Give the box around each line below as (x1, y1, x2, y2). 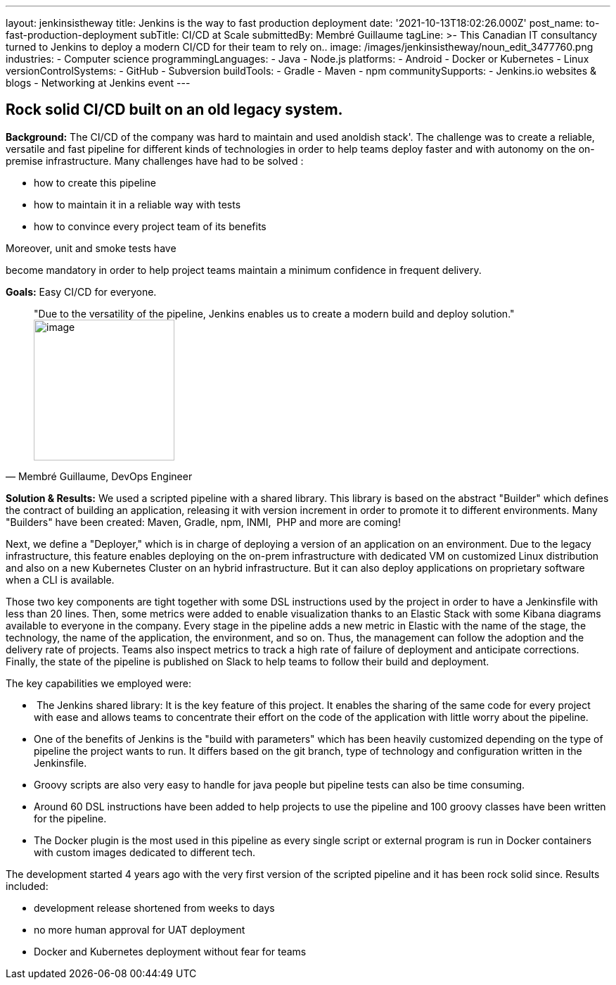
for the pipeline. (34, 812, 107, 824)
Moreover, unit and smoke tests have (6, 241, 177, 254)
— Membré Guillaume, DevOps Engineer (6, 470, 193, 482)
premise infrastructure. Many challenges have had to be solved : (6, 154, 304, 167)
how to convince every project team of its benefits (34, 220, 267, 232)
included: (6, 879, 49, 892)
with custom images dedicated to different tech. (34, 846, 255, 858)
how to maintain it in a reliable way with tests (34, 198, 241, 211)
